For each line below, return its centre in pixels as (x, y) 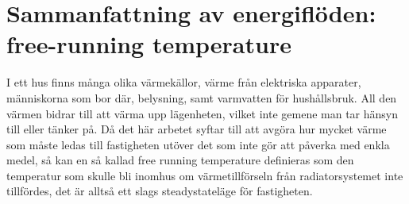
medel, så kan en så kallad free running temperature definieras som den (180, 160)
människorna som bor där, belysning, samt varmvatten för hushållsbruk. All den (202, 97)
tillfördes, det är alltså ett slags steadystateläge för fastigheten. (160, 191)
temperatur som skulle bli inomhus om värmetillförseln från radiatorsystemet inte (205, 175)
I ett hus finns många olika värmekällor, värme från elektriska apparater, (184, 82)
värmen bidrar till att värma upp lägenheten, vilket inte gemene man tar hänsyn (203, 113)
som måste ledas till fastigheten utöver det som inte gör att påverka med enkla (198, 144)
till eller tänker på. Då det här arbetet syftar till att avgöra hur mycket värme (197, 129)
